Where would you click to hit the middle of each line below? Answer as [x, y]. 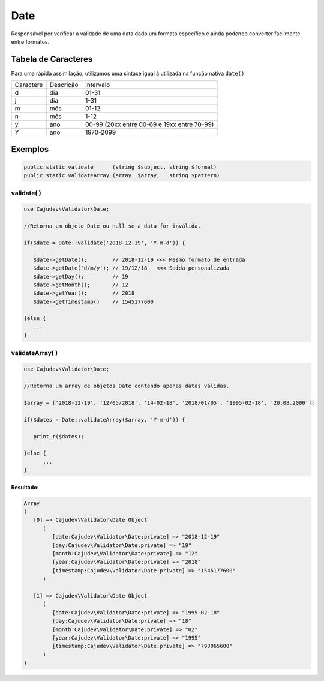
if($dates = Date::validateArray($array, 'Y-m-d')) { [104, 419]
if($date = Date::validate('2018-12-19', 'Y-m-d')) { [104, 243]
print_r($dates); [58, 436]
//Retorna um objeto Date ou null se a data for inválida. [112, 226]
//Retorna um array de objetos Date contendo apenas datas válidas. [127, 386]
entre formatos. [30, 41]
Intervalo [97, 85]
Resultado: [25, 487]
